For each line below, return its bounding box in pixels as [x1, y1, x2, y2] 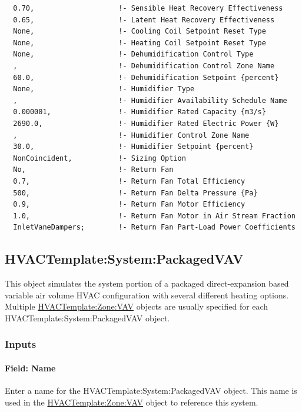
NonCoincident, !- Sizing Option [13, 154, 186, 162]
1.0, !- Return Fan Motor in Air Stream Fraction [13, 211, 296, 220]
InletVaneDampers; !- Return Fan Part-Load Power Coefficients [13, 223, 296, 232]
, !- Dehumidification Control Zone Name [13, 61, 275, 70]
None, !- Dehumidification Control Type [13, 50, 254, 59]
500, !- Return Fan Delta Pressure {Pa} [13, 188, 258, 197]
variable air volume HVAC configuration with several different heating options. [5, 288, 289, 301]
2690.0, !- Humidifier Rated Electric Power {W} [13, 119, 279, 128]
